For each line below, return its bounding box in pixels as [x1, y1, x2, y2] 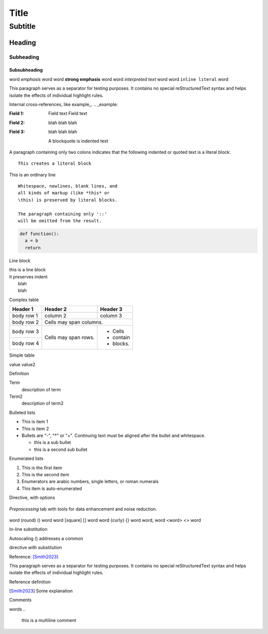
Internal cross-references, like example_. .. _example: [9, 101, 118, 107]
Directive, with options [9, 495, 56, 501]
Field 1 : [9, 111, 24, 117]
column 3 [100, 313, 122, 319]
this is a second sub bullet [34, 446, 88, 452]
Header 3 [100, 306, 123, 313]
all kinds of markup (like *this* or [18, 190, 110, 196]
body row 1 [12, 313, 38, 319]
